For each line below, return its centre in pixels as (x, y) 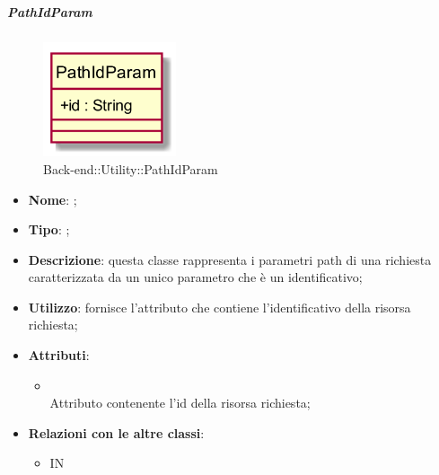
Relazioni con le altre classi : (116, 432)
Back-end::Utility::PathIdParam (131, 168)
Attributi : (59, 355)
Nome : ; (53, 199)
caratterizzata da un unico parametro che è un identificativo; (195, 277)
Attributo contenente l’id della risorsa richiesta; (180, 403)
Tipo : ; (49, 229)
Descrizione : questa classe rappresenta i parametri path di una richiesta (230, 259)
